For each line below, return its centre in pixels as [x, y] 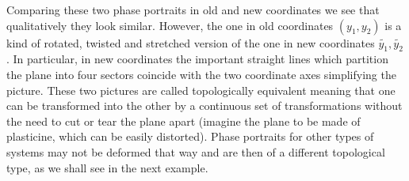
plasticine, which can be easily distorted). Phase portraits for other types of [190, 136]
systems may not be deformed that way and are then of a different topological [196, 151]
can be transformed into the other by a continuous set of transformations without [204, 106]
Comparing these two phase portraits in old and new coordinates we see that [193, 9]
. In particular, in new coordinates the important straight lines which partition [197, 59]
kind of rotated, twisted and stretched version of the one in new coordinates [191, 42]
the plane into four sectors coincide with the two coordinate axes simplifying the [201, 74]
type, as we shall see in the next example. [107, 167]
